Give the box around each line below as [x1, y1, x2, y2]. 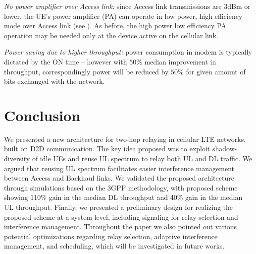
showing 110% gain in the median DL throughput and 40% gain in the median [4, 192, 243, 202]
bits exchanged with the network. [4, 76, 105, 86]
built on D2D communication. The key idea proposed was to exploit [4, 143, 210, 154]
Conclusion [4, 105, 81, 125]
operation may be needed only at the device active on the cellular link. [4, 30, 218, 40]
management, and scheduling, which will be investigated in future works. [4, 241, 225, 251]
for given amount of [186, 66, 246, 76]
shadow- [212, 143, 237, 154]
